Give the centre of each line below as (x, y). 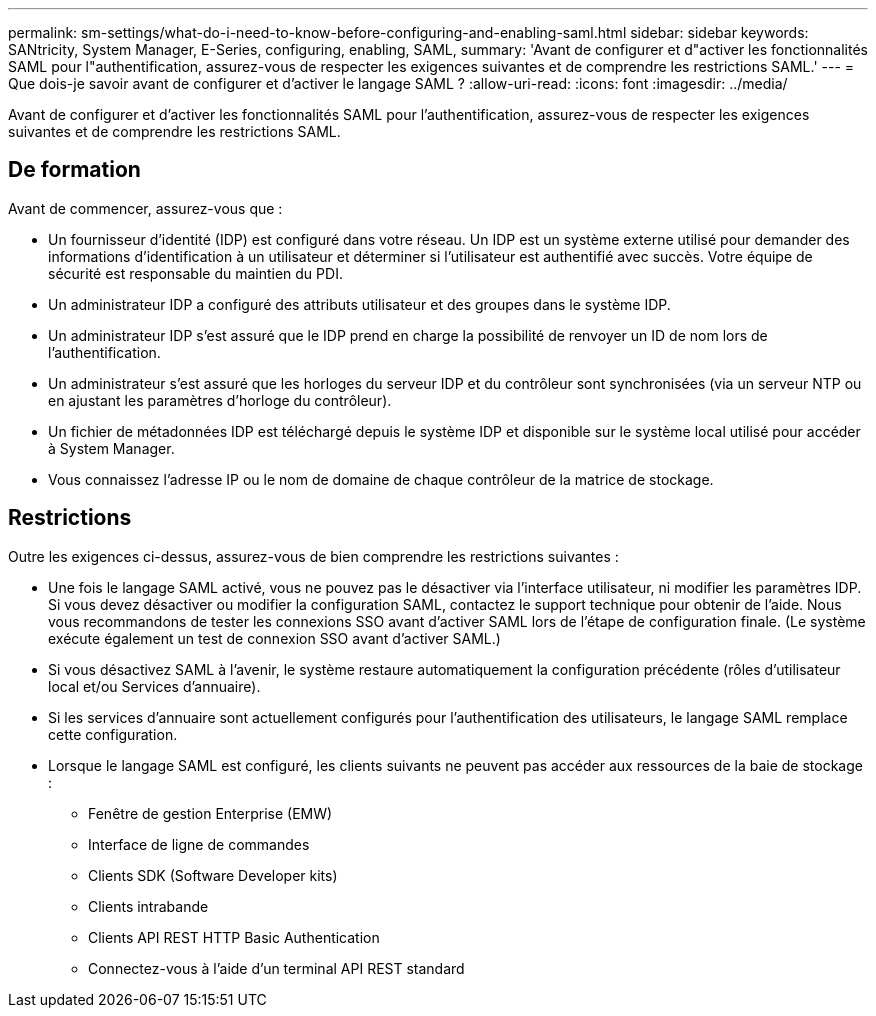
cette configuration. (113, 734)
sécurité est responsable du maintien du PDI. (195, 273)
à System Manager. (111, 448)
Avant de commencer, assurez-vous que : (145, 208)
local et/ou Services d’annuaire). (154, 686)
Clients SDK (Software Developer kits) (213, 875)
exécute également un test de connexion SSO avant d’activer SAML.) (274, 638)
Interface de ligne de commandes (199, 844)
